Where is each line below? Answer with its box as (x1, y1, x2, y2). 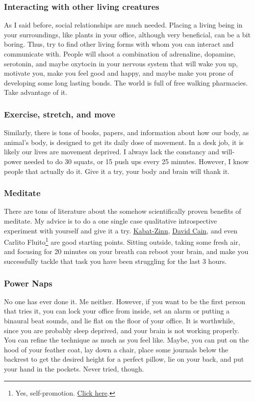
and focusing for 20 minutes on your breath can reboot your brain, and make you (4, 246, 249, 257)
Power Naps (4, 277, 52, 289)
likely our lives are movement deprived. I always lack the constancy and (4, 146, 219, 157)
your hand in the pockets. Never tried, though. (4, 363, 144, 373)
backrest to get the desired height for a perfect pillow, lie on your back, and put (4, 354, 244, 364)
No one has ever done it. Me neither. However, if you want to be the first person (4, 296, 245, 306)
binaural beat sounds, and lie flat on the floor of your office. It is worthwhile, (4, 315, 235, 325)
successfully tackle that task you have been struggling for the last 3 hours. (4, 256, 227, 266)
